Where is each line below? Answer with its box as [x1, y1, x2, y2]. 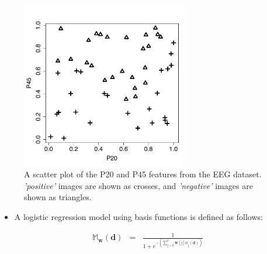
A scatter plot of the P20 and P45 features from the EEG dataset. [24, 168, 262, 180]
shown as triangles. [24, 191, 92, 203]
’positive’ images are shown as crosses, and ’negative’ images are [24, 179, 253, 191]
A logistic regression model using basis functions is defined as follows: [14, 210, 263, 222]
